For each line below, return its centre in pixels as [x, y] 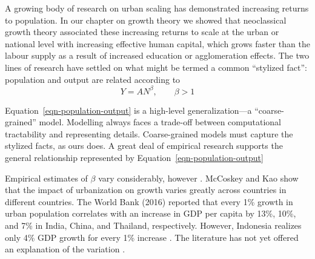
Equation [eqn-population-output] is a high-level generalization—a [128, 110]
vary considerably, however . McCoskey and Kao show [198, 178]
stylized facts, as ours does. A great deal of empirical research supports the [144, 146]
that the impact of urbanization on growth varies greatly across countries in [146, 190]
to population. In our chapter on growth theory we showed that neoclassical [146, 20]
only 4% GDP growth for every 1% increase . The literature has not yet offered [152, 237]
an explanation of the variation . [65, 249]
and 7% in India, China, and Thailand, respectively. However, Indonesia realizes [153, 225]
